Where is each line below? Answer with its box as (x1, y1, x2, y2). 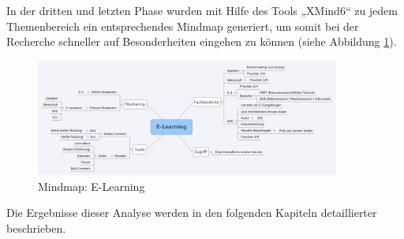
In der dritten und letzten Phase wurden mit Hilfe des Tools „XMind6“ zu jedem (6, 2, 398, 18)
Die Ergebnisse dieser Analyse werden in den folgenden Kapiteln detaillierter (6, 204, 377, 221)
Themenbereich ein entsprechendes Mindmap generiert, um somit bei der (6, 17, 359, 34)
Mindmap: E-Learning (38, 177, 145, 194)
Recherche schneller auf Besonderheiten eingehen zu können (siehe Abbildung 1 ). (6, 33, 397, 50)
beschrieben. (6, 219, 66, 236)
